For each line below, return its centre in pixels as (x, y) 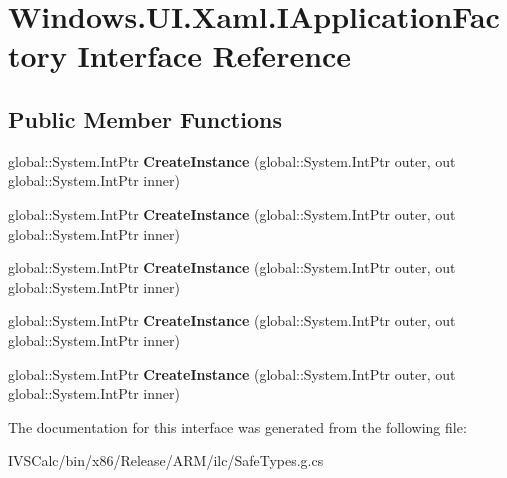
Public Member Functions (145, 118)
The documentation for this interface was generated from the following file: (237, 426)
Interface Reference (214, 55)
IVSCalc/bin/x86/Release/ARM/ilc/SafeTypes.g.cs (166, 460)
